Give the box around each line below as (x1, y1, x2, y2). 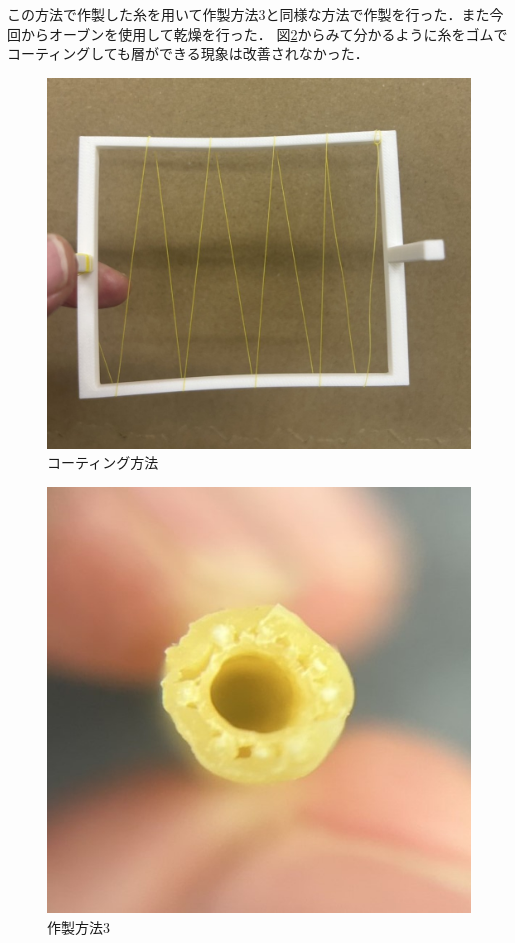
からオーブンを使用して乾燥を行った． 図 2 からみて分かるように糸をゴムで (20, 23, 508, 44)
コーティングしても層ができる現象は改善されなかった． (7, 43, 369, 64)
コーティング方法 (47, 452, 159, 473)
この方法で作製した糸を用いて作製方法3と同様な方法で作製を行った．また (7, 4, 490, 24)
